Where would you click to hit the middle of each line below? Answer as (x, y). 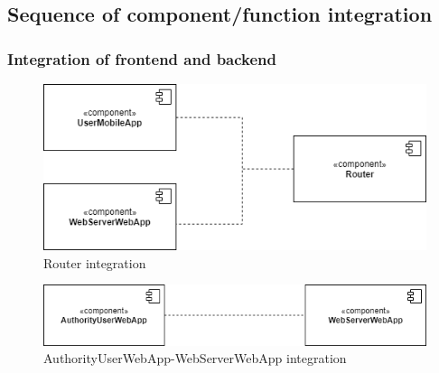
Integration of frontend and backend (142, 58)
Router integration (95, 262)
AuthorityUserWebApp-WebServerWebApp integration (195, 358)
